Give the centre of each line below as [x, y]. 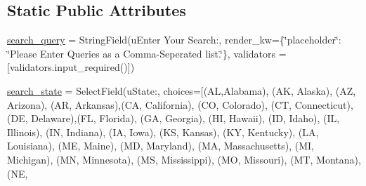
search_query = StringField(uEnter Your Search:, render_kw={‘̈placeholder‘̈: [174, 40]
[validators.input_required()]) [71, 67]
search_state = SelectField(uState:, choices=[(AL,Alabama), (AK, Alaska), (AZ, [182, 90]
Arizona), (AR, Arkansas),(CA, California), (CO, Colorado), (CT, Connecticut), [180, 104]
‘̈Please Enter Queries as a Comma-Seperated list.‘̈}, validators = [147, 53]
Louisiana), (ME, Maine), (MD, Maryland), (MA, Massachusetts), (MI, [161, 146]
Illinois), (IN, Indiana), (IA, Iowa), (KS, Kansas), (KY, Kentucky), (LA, [163, 132]
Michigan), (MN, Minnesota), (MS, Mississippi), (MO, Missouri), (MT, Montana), [184, 159]
